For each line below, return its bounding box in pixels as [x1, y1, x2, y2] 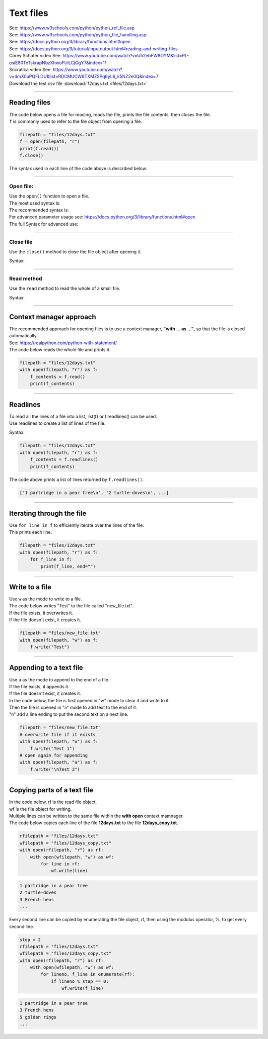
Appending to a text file [9, 663, 83, 672]
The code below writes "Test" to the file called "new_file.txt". [9, 603, 134, 609]
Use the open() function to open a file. [9, 193, 89, 199]
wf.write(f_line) [61, 985, 104, 991]
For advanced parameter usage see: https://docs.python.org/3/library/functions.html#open [9, 214, 196, 220]
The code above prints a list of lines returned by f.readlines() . [9, 476, 144, 482]
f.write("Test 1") [30, 746, 75, 751]
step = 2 [19, 937, 41, 943]
